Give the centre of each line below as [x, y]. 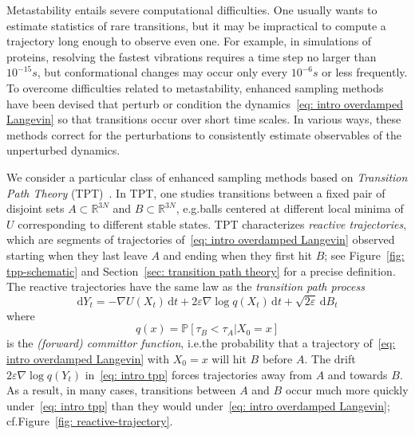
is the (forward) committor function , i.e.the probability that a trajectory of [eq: [201, 343]
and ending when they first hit [237, 255]
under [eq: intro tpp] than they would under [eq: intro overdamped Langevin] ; [198, 405]
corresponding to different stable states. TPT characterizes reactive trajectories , [212, 223]
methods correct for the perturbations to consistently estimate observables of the [204, 134]
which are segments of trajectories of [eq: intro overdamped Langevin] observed [201, 239]
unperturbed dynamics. [63, 150]
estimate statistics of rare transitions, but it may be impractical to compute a [196, 25]
